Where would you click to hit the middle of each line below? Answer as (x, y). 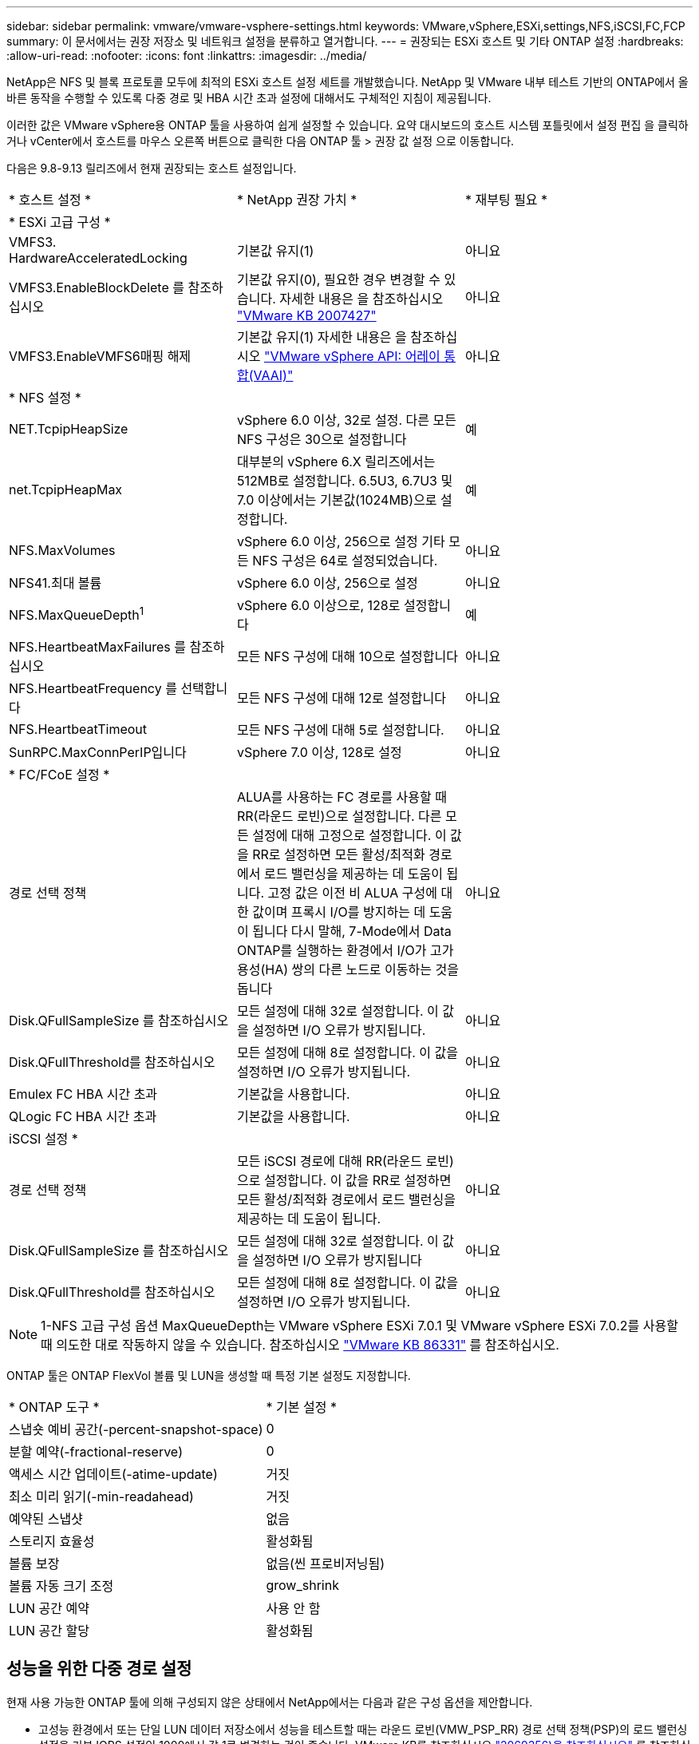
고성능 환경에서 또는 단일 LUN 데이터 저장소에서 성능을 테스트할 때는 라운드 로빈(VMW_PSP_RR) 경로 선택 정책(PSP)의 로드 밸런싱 (363, 1729)
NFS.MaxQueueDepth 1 (77, 614)
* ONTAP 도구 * (54, 1407)
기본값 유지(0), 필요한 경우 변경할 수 (338, 279)
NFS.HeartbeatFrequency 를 (93, 688)
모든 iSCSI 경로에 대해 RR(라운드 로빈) (345, 1161)
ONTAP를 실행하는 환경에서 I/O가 (332, 950)
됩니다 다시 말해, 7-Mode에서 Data (352, 931)
